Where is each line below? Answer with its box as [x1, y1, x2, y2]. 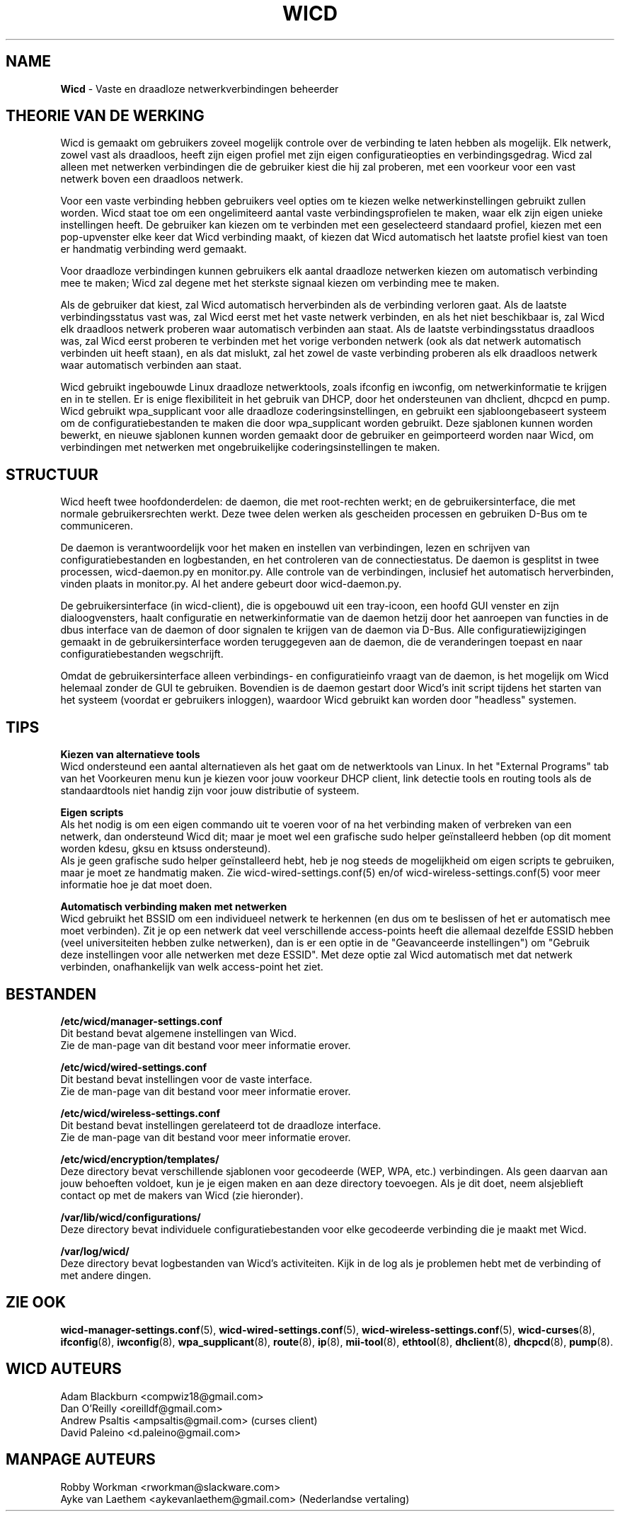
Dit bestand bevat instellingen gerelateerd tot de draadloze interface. [60, 1118, 381, 1131]
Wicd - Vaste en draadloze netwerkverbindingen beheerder [60, 82, 339, 95]
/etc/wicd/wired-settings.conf [60, 1060, 207, 1073]
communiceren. [60, 520, 133, 532]
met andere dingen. [60, 1269, 151, 1281]
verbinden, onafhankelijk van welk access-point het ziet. [60, 961, 323, 973]
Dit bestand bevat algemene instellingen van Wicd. [60, 1026, 297, 1039]
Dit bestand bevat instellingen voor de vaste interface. [60, 1072, 313, 1085]
